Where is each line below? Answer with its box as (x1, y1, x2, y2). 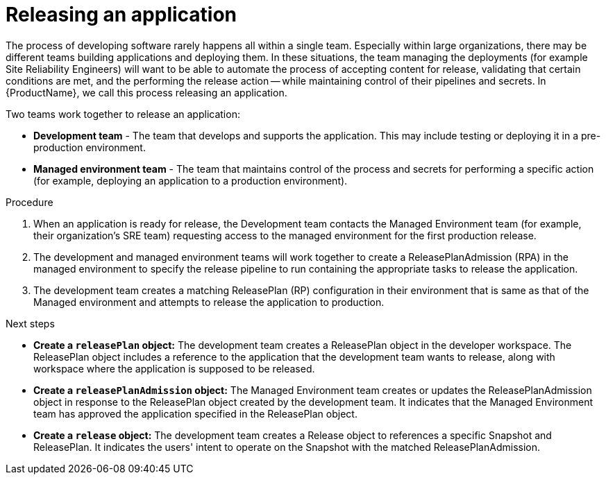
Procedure (6, 196, 53, 208)
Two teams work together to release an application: (6, 108, 240, 120)
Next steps (6, 317, 55, 329)
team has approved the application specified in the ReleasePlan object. (33, 407, 357, 420)
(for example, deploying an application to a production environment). (33, 174, 348, 187)
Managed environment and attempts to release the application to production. (33, 295, 385, 308)
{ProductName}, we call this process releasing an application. (6, 86, 287, 98)
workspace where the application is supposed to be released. (33, 362, 315, 375)
